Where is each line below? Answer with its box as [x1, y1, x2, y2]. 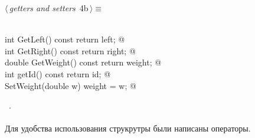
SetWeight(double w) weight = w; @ [5, 79, 136, 91]
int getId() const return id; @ [5, 67, 111, 80]
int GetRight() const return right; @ [5, 44, 136, 57]
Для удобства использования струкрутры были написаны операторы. [5, 122, 251, 134]
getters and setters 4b [9, 2, 89, 14]
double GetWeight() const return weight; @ [5, 56, 162, 68]
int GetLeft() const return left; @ [5, 33, 125, 45]
